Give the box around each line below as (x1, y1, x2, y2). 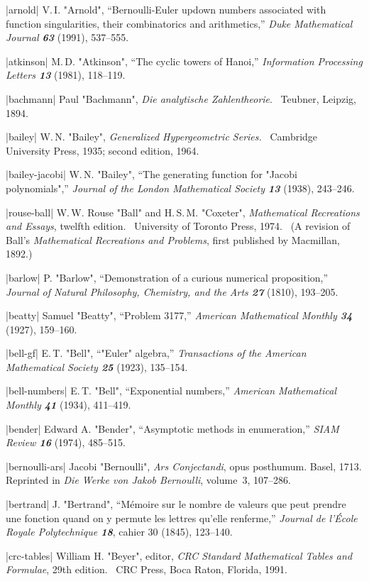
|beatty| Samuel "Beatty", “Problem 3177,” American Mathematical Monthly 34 (6, 308, 353, 323)
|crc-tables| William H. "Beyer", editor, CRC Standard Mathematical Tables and (6, 548, 353, 563)
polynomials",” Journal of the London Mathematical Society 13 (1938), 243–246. (6, 180, 355, 195)
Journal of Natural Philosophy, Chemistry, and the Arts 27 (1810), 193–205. (6, 284, 338, 299)
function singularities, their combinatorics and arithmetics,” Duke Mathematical (6, 16, 353, 31)
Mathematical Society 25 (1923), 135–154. (6, 359, 188, 374)
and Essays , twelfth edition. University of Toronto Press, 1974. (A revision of (6, 218, 351, 233)
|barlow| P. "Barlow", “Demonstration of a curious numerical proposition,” (6, 270, 329, 284)
